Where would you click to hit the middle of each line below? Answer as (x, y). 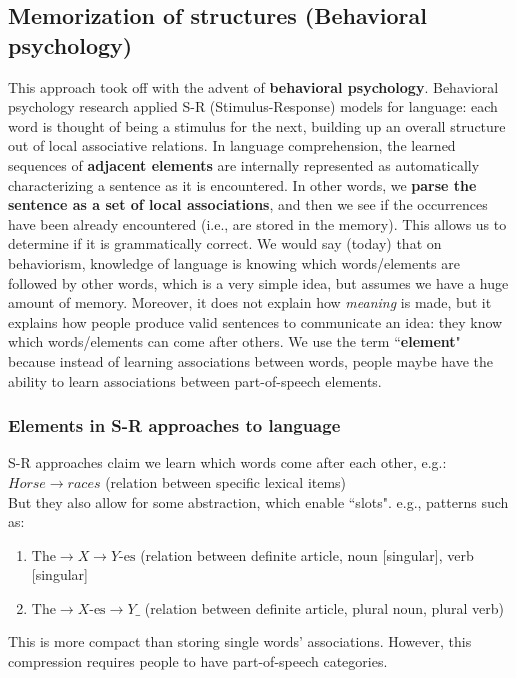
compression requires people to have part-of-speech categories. (198, 661)
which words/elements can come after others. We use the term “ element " (234, 341)
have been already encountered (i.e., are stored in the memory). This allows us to (257, 223)
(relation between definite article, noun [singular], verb (307, 554)
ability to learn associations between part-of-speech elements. (195, 380)
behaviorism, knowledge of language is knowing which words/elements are (234, 262)
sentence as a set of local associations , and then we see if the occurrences (248, 204)
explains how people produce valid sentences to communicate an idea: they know (255, 321)
